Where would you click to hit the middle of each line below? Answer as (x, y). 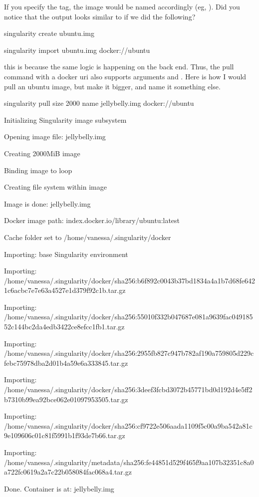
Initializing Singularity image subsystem (65, 120)
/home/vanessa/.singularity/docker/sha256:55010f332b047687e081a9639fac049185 (129, 317)
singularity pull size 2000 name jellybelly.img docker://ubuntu (99, 103)
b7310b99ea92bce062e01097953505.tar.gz (66, 399)
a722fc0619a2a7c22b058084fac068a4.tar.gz (68, 472)
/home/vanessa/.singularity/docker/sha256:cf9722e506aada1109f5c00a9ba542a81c (128, 425)
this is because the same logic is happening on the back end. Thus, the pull (119, 67)
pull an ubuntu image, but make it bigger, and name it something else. (112, 86)
